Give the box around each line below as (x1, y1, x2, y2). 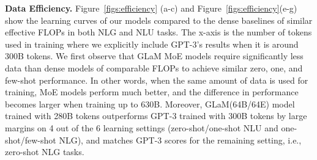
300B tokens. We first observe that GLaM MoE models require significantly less (5, 49, 304, 62)
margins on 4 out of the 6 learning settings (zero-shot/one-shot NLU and (5, 121, 278, 134)
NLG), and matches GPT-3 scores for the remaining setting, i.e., (59, 133, 302, 146)
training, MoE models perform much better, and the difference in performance (5, 85, 299, 98)
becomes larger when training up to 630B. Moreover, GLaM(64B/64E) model (5, 97, 295, 110)
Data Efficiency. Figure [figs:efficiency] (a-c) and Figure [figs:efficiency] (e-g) (5, 2, 297, 14)
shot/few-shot (5, 133, 56, 146)
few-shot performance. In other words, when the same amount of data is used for (5, 73, 308, 86)
